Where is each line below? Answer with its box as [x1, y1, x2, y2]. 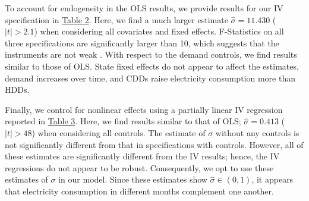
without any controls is [215, 126, 299, 139]
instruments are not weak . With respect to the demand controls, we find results [5, 48, 297, 61]
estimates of [5, 173, 48, 186]
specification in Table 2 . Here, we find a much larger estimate [5, 13, 228, 26]
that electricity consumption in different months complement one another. [5, 184, 274, 197]
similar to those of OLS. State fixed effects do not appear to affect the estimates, [5, 59, 299, 72]
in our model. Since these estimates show [58, 173, 207, 186]
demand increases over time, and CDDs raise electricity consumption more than [5, 71, 295, 84]
